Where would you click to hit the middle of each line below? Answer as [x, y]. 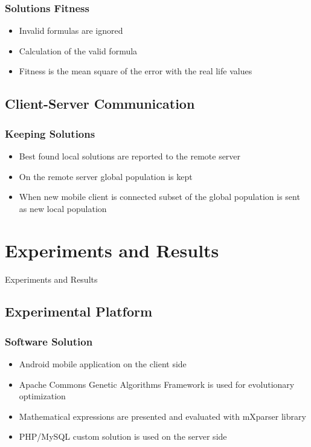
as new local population [63, 208]
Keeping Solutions [50, 133]
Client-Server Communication [100, 104]
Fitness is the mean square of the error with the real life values [136, 71]
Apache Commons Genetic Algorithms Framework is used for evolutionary [157, 384]
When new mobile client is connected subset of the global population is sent [159, 197]
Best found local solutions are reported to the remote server [130, 156]
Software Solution [49, 341]
